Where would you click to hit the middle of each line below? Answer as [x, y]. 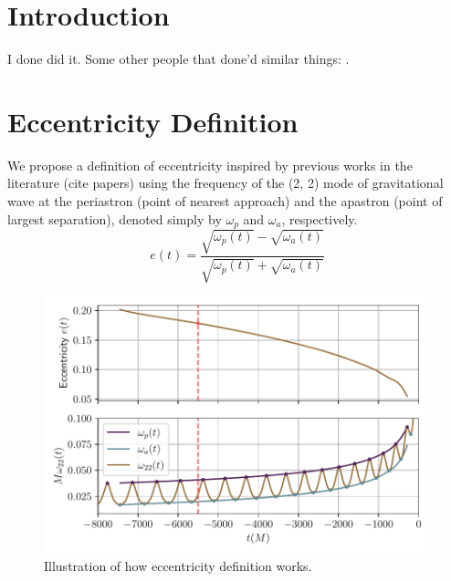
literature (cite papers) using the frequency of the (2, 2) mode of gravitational [225, 183]
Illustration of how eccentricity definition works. [178, 566]
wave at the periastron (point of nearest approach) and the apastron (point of [225, 201]
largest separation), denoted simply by [115, 218]
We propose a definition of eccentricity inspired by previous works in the [210, 165]
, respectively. [320, 218]
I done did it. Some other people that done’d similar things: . [178, 59]
